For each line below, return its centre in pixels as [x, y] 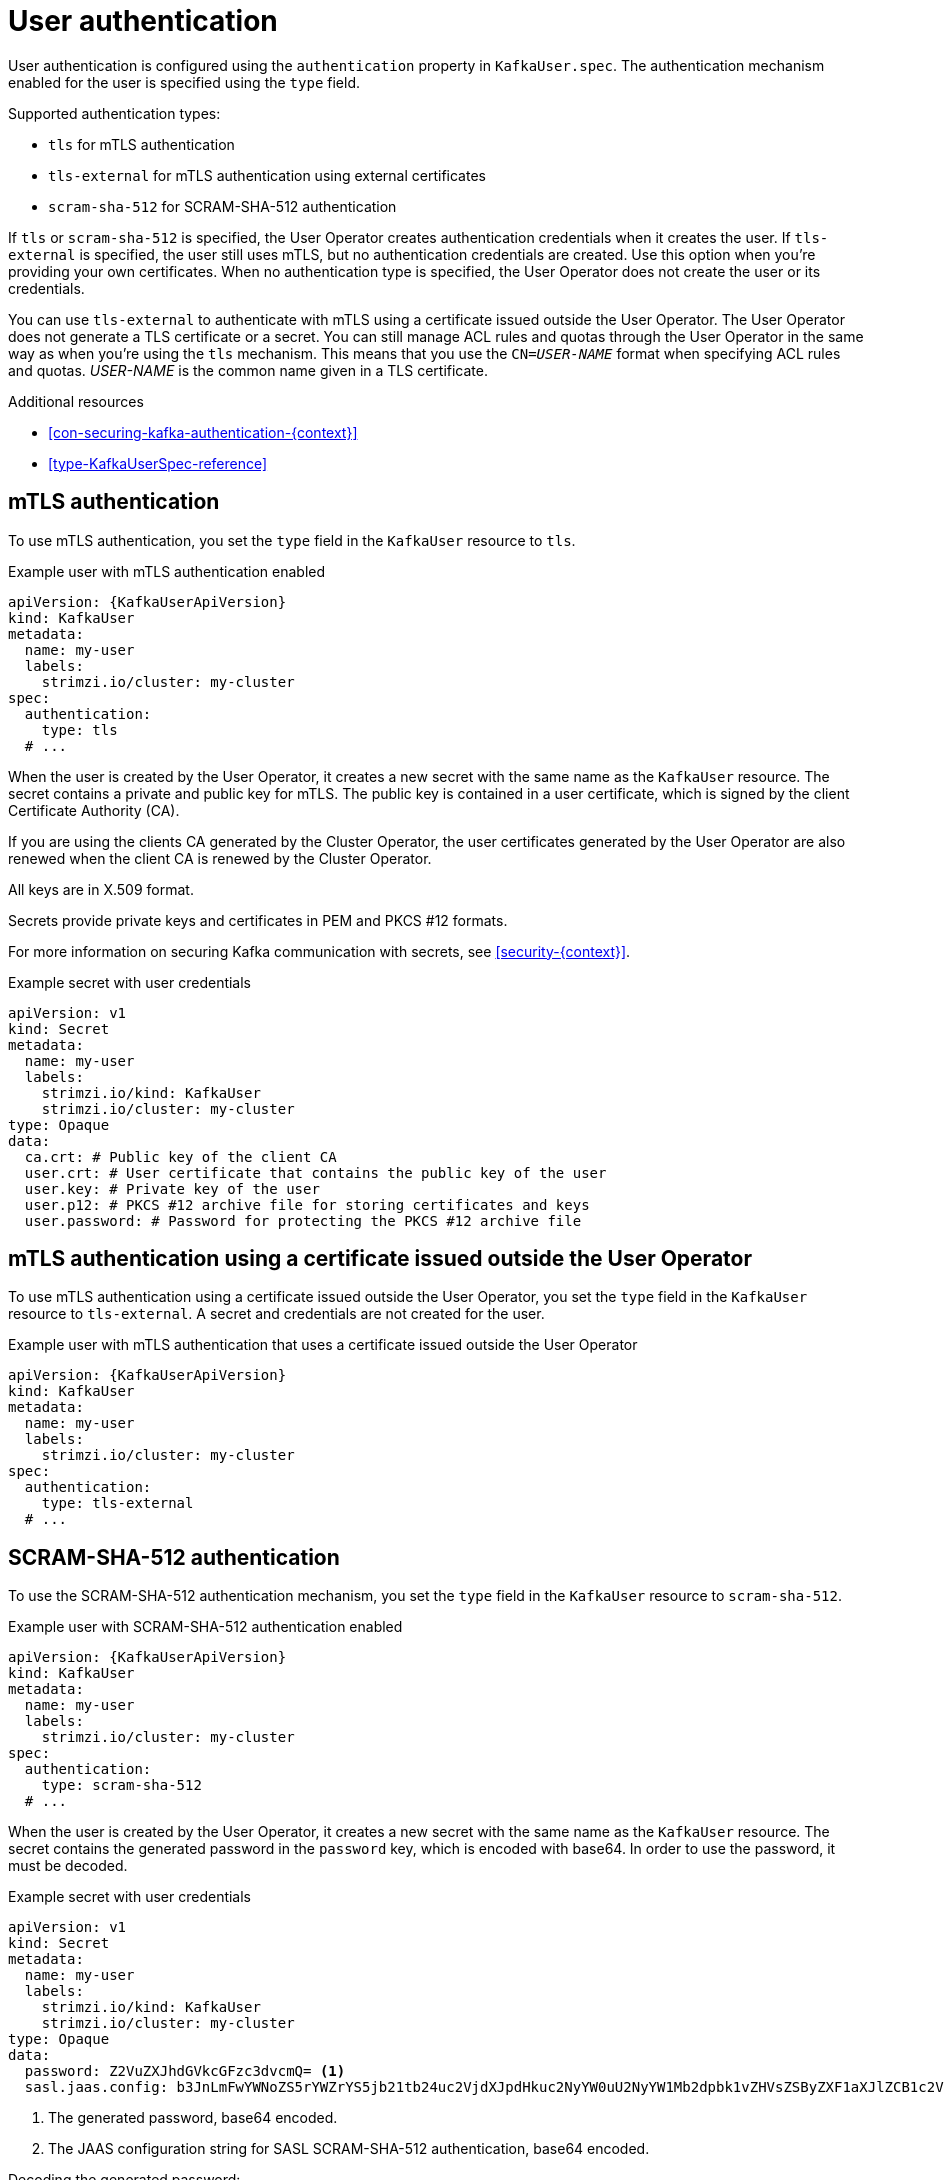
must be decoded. [68, 1866]
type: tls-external [117, 1503]
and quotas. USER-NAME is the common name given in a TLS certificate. [248, 370]
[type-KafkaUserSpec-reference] [158, 463]
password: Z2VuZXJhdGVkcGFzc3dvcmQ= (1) [185, 2071]
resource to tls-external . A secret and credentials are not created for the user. [276, 1314]
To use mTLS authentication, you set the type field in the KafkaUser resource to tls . [292, 540]
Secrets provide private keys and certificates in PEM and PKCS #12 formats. [258, 920]
